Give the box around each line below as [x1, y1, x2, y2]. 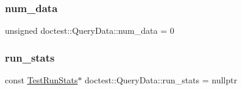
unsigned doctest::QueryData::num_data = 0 [5, 24, 174, 37]
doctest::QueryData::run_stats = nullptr [85, 74, 237, 86]
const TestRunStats [5, 74, 78, 86]
